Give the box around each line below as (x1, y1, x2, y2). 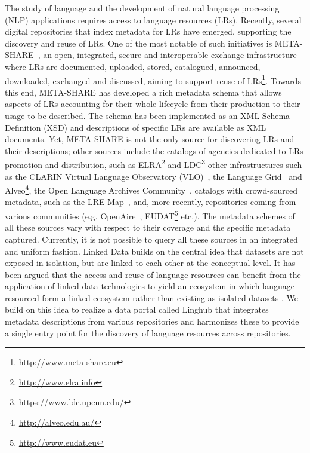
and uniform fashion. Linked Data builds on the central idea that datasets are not (5, 244, 304, 257)
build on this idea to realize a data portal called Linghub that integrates (5, 303, 269, 316)
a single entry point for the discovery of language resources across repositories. (5, 326, 291, 339)
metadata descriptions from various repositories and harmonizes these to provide (5, 315, 299, 327)
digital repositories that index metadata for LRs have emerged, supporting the (5, 25, 292, 38)
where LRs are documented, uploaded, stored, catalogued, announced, (5, 60, 261, 72)
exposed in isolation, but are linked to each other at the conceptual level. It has (5, 256, 296, 269)
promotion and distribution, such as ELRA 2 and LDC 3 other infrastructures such (5, 157, 302, 171)
